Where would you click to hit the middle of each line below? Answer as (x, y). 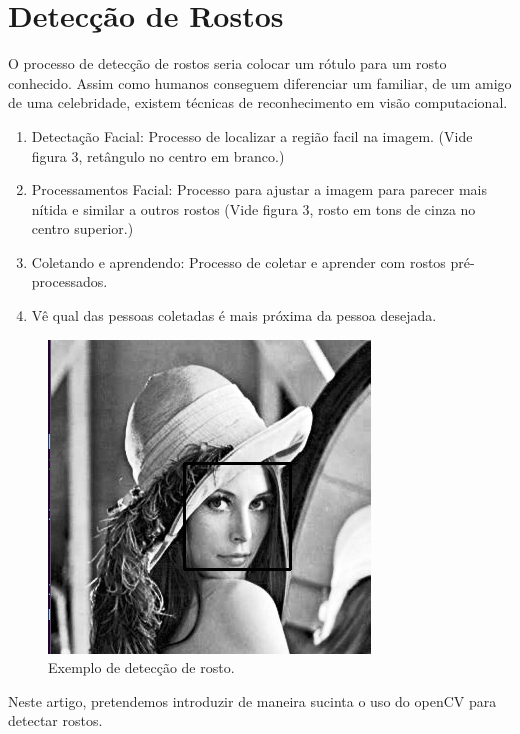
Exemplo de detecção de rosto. (141, 667)
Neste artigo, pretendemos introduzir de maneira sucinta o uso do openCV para (252, 700)
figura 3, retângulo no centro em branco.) (158, 155)
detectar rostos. (55, 720)
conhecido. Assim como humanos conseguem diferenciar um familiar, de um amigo (260, 82)
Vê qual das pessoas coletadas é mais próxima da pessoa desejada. (234, 315)
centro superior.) (82, 228)
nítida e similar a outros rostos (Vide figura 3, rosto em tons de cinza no (253, 208)
